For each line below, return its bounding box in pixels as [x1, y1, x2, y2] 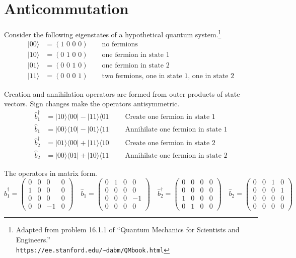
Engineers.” [16, 234, 50, 245]
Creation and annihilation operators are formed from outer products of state [4, 88, 240, 99]
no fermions [102, 41, 138, 48]
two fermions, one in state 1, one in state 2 [102, 73, 235, 80]
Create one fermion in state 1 [125, 113, 215, 121]
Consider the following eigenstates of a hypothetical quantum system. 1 [4, 28, 221, 39]
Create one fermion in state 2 [125, 140, 215, 147]
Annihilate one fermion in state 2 [125, 152, 228, 159]
